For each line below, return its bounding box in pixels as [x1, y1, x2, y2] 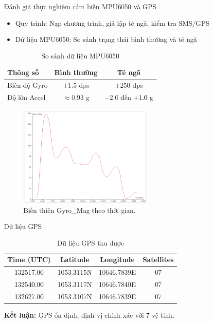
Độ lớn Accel [7, 92, 46, 102]
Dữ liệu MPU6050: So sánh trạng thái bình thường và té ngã [15, 34, 197, 44]
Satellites [142, 254, 174, 265]
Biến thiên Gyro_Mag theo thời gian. [23, 205, 136, 215]
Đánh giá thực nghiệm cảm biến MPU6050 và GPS [4, 1, 157, 11]
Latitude [60, 254, 89, 265]
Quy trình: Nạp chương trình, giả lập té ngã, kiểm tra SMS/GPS [15, 18, 210, 28]
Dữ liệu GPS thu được [57, 237, 124, 247]
